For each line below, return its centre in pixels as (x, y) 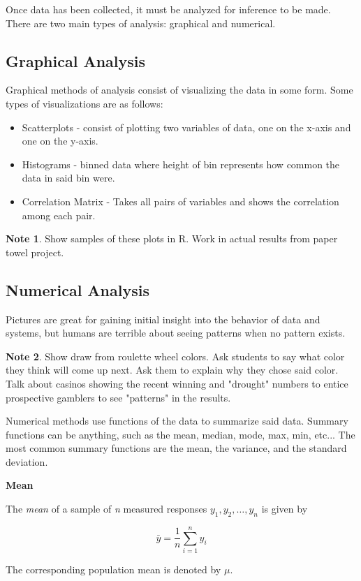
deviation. (27, 461)
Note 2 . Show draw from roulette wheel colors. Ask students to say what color (175, 356)
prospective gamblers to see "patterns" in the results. (118, 397)
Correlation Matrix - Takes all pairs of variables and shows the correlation (180, 201)
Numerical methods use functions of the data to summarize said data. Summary (177, 421)
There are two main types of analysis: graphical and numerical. (141, 23)
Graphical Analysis (76, 60)
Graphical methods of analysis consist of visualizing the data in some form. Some (179, 90)
